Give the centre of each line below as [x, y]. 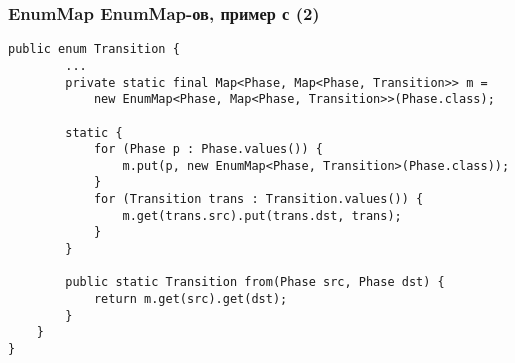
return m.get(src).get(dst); [190, 299]
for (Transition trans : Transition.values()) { [258, 199]
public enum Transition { [94, 49]
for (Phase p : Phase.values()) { [208, 149]
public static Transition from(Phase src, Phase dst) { [255, 282]
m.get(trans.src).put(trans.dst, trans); [262, 215]
